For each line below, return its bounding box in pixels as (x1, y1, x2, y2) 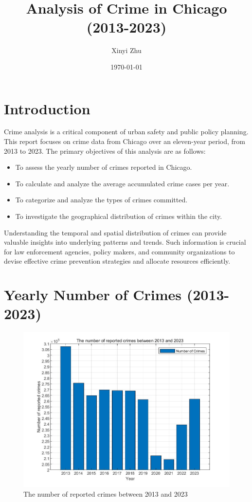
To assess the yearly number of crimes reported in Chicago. (15, 162, 192, 172)
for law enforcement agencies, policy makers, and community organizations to (4, 246, 235, 256)
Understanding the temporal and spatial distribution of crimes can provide (4, 227, 227, 237)
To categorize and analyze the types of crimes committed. (15, 195, 188, 205)
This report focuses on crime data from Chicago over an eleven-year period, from (4, 136, 245, 146)
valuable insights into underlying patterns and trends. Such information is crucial (4, 237, 246, 247)
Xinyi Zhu (111, 45, 142, 55)
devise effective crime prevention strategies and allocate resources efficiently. (4, 256, 231, 266)
